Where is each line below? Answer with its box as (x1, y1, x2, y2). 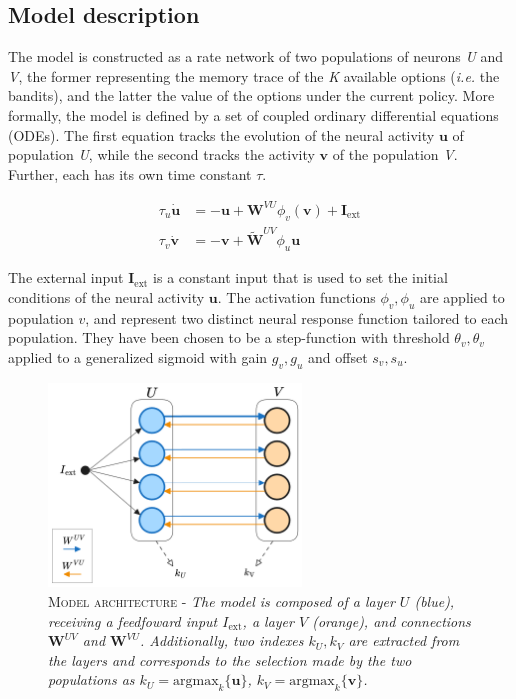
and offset (308, 346, 368, 367)
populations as (48, 669, 135, 690)
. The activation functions (217, 286, 376, 307)
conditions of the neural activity (8, 286, 205, 307)
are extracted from (348, 630, 460, 651)
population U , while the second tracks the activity (8, 144, 315, 165)
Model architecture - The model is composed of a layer (48, 590, 395, 611)
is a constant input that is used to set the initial (153, 267, 448, 288)
